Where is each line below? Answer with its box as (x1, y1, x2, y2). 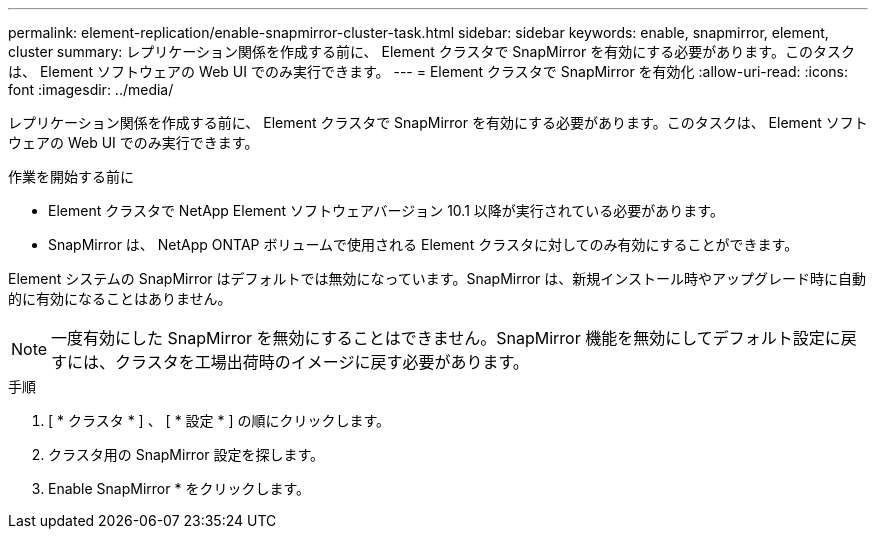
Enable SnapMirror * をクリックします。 (48, 480, 311, 497)
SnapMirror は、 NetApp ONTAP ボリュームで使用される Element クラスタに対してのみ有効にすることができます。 (48, 236, 799, 253)
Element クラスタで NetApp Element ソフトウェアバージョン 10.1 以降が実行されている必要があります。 (48, 202, 724, 219)
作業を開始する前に (8, 168, 134, 185)
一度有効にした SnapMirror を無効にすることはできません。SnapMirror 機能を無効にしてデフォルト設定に (51, 328, 841, 348)
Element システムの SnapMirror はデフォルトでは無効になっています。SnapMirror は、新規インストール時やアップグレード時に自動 (8, 270, 867, 287)
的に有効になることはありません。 (8, 290, 232, 307)
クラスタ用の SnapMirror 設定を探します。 (48, 446, 325, 463)
